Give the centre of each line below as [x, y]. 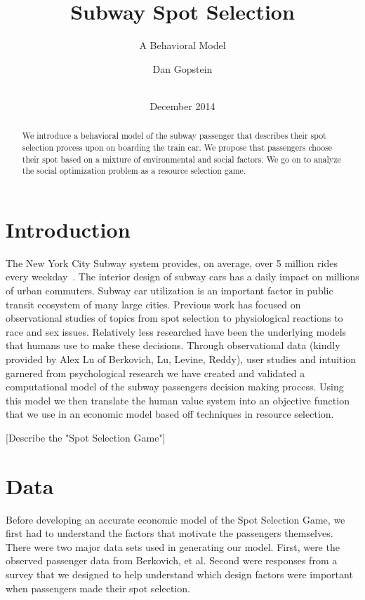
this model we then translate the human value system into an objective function [178, 400]
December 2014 [182, 105]
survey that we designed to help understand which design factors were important [179, 574]
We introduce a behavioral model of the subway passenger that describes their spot [174, 136]
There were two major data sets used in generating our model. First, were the [173, 546]
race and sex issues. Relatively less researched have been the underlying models [176, 331]
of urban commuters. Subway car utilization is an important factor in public [170, 291]
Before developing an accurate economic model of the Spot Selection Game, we [175, 519]
